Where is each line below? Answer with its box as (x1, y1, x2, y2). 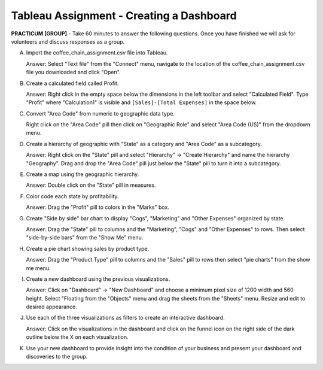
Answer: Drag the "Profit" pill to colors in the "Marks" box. (26, 204, 170, 211)
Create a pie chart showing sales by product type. (26, 245, 150, 252)
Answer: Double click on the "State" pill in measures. (26, 181, 156, 189)
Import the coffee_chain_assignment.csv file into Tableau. (26, 49, 168, 56)
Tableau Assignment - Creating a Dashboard (11, 9, 237, 22)
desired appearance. (26, 303, 77, 311)
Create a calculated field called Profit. (26, 80, 119, 87)
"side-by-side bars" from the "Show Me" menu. (26, 234, 144, 241)
